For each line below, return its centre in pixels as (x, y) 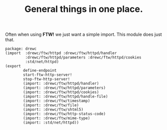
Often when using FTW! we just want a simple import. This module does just (83, 34)
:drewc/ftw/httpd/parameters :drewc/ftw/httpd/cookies (83, 58)
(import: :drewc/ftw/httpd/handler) (61, 84)
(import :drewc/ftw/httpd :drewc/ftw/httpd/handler (61, 53)
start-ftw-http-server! (48, 75)
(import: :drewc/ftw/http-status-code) (65, 114)
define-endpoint (40, 70)
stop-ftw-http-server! (47, 79)
